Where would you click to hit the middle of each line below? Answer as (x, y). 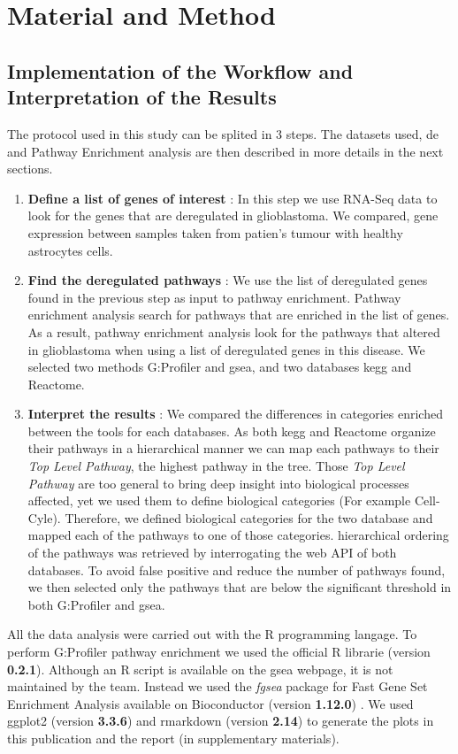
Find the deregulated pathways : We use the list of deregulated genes (228, 280)
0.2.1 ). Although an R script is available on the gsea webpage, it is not (200, 669)
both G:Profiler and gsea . (96, 604)
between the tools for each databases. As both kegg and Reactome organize (232, 431)
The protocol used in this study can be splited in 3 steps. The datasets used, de (223, 133)
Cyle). (44, 517)
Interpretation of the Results (142, 97)
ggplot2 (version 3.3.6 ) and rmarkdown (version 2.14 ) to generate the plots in (221, 721)
